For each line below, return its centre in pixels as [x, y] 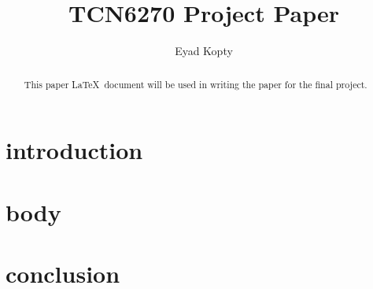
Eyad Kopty [204, 51]
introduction [74, 150]
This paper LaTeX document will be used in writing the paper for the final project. [196, 84]
